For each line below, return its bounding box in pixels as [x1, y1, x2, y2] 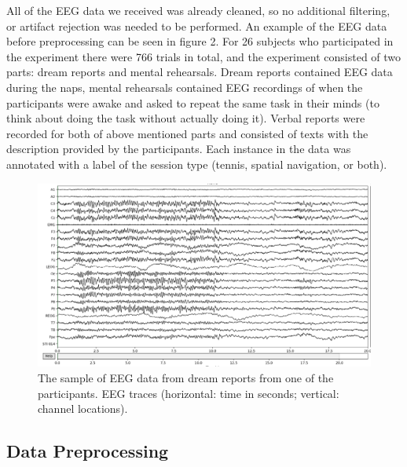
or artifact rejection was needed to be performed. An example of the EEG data [6, 17, 387, 34]
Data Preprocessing [6, 439, 169, 463]
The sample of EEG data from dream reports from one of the [38, 370, 334, 386]
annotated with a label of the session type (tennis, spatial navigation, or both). [6, 155, 387, 172]
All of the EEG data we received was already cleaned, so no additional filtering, [6, 2, 390, 18]
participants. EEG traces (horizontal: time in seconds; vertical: [38, 385, 339, 401]
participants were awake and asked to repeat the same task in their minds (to [6, 94, 379, 111]
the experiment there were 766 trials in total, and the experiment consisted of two [6, 48, 401, 64]
